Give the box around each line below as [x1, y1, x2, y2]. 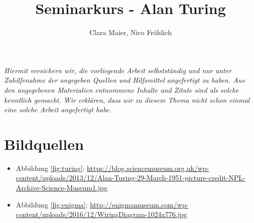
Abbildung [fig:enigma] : [16, 199, 88, 209]
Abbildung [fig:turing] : [16, 162, 85, 173]
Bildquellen [4, 133, 84, 154]
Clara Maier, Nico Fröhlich [89, 27, 172, 38]
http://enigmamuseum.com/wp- [90, 199, 189, 209]
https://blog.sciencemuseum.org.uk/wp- [87, 162, 209, 173]
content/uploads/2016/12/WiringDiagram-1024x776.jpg [16, 209, 187, 219]
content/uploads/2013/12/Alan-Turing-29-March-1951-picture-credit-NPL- [16, 172, 245, 183]
